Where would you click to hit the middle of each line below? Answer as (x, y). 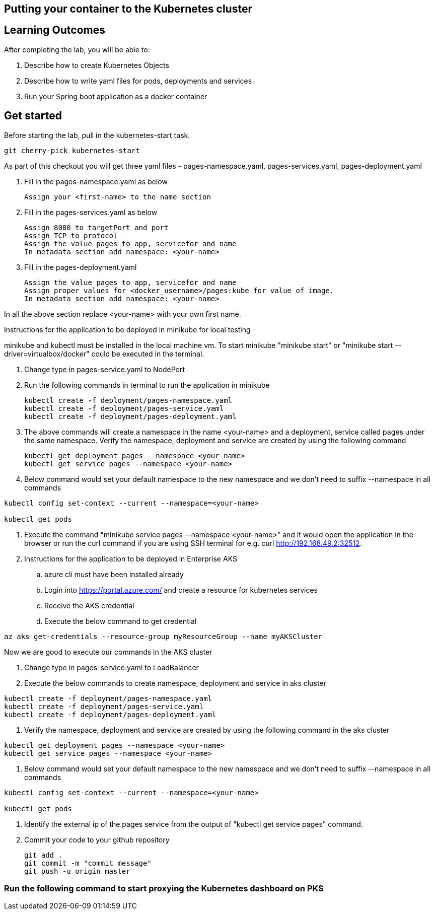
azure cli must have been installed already (114, 574)
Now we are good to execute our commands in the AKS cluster (108, 652)
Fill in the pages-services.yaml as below (91, 212)
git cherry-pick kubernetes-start (72, 150)
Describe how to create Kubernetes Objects (97, 65)
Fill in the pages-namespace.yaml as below (96, 181)
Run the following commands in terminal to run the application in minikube (147, 385)
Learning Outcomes (55, 30)
